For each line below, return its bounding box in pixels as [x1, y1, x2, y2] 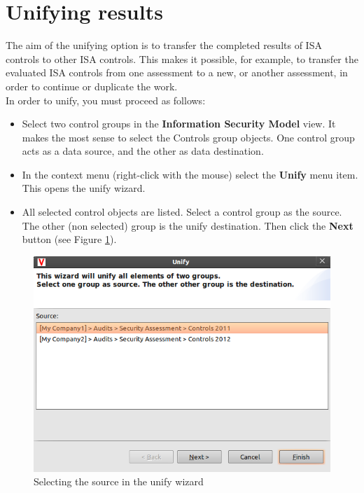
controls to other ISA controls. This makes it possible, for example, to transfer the [6, 51, 358, 66]
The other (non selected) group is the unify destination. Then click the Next [22, 218, 353, 232]
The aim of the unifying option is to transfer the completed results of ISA [6, 38, 322, 53]
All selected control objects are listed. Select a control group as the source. [22, 204, 342, 219]
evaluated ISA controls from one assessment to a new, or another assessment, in [6, 65, 348, 80]
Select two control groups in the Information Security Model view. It [22, 116, 336, 131]
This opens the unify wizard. [22, 181, 146, 195]
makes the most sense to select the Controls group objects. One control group [22, 130, 355, 144]
